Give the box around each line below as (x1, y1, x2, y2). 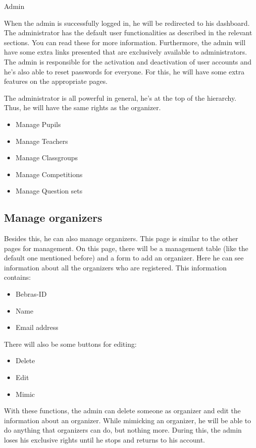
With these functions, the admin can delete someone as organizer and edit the (4, 405, 241, 416)
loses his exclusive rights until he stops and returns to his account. (4, 435, 205, 445)
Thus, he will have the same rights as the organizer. (4, 102, 161, 113)
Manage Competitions (15, 169, 83, 179)
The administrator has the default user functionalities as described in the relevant (4, 27, 253, 38)
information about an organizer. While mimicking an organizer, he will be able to (4, 415, 251, 425)
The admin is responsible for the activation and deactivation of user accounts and (4, 56, 252, 66)
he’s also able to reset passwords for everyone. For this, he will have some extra (4, 66, 245, 76)
